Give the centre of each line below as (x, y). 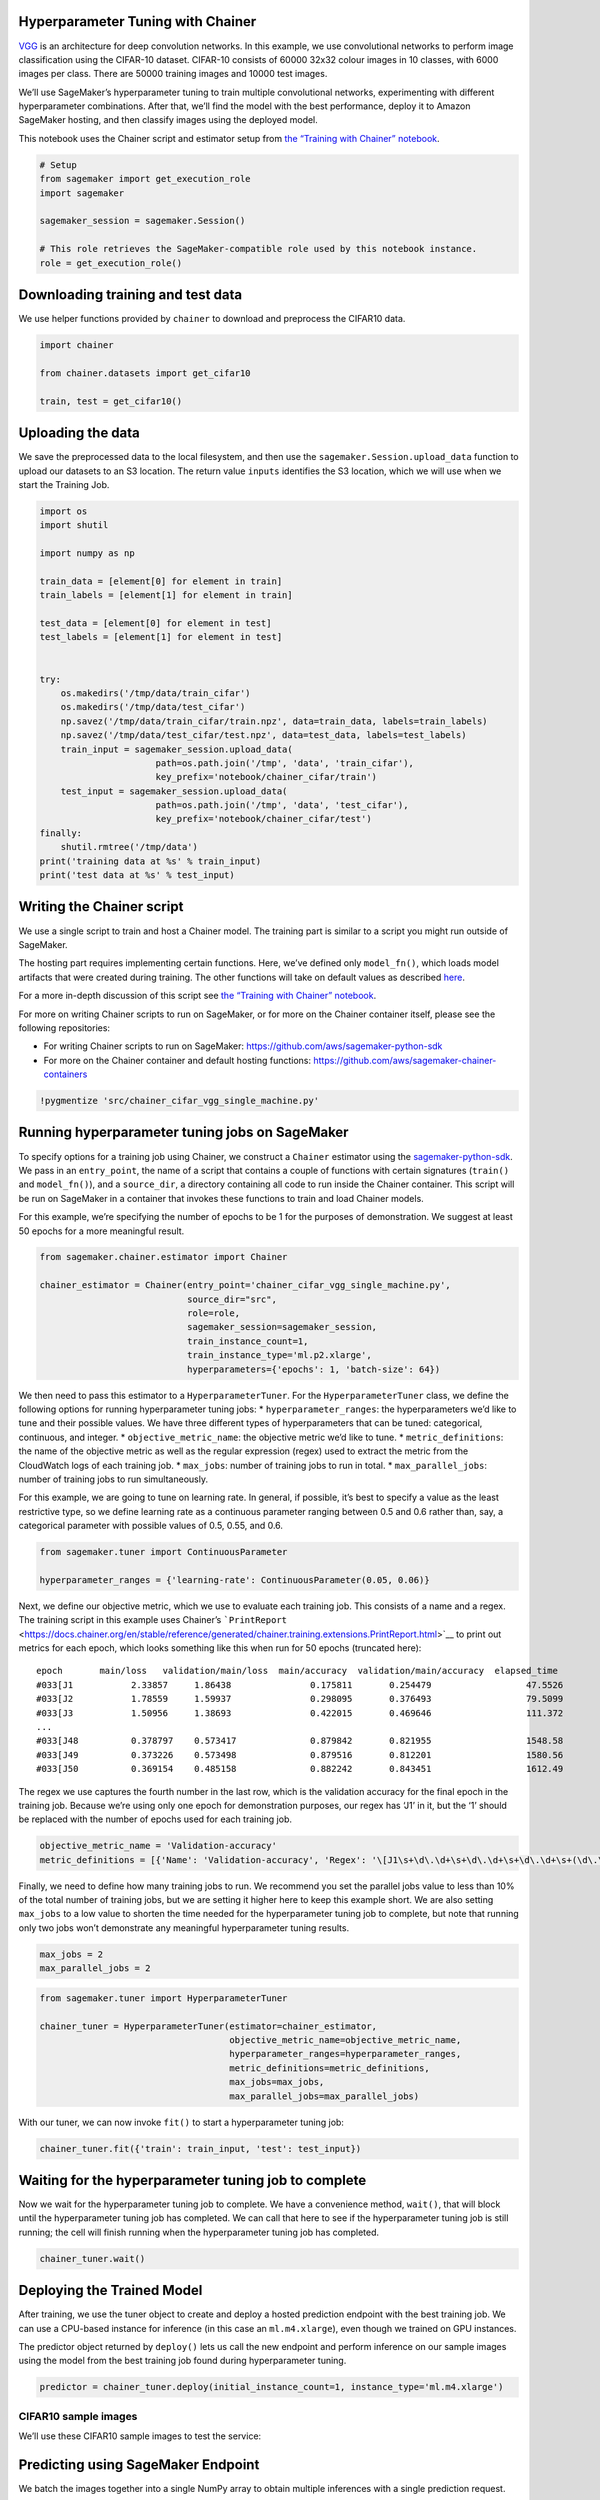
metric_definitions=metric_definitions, (329, 2068)
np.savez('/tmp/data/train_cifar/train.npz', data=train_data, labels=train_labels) (274, 721)
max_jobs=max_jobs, (277, 2082)
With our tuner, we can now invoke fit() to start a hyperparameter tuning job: (181, 2122)
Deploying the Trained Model (110, 2290)
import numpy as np (87, 553)
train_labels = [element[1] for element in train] (166, 595)
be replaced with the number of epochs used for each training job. (155, 1819)
